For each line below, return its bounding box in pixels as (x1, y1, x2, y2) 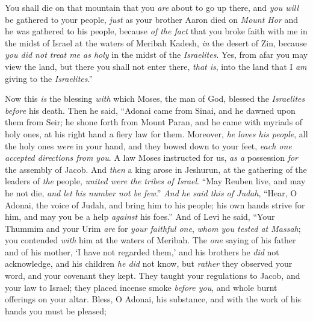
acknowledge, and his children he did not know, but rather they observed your (5, 257, 293, 270)
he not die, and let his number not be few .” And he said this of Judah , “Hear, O (5, 186, 297, 199)
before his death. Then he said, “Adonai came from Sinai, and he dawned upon (5, 104, 296, 116)
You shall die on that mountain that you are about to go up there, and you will (5, 1, 299, 13)
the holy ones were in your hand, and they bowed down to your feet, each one (5, 139, 292, 152)
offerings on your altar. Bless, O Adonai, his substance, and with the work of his (5, 293, 302, 305)
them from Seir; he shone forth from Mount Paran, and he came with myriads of (5, 116, 303, 128)
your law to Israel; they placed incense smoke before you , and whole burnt (5, 281, 277, 293)
